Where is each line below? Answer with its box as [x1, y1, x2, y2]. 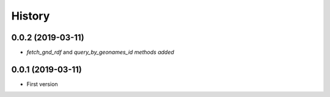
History [11, 9, 50, 23]
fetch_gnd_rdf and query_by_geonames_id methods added [26, 49, 174, 56]
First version [26, 80, 58, 88]
